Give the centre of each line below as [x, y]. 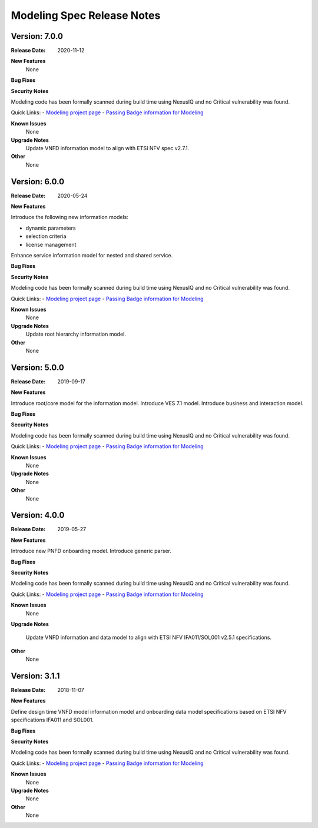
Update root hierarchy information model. [76, 334]
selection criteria [46, 236]
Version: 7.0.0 [37, 36]
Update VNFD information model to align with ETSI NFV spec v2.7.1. [107, 148]
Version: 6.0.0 [38, 182]
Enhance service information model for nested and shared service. [92, 255]
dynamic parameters [51, 228]
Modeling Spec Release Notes [86, 15]
